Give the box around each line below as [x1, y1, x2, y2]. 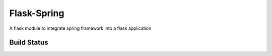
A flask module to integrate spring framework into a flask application [9, 25, 152, 31]
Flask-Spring [9, 8, 64, 19]
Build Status [9, 38, 48, 47]
